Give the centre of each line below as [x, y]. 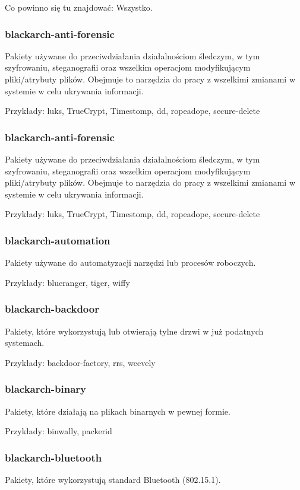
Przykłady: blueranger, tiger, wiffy [67, 282]
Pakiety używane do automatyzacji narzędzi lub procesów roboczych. [130, 262]
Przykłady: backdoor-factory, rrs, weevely [80, 362]
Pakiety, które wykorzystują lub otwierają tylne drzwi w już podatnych [134, 331]
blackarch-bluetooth [53, 457]
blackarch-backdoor [52, 309]
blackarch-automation [58, 240]
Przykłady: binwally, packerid [59, 431]
